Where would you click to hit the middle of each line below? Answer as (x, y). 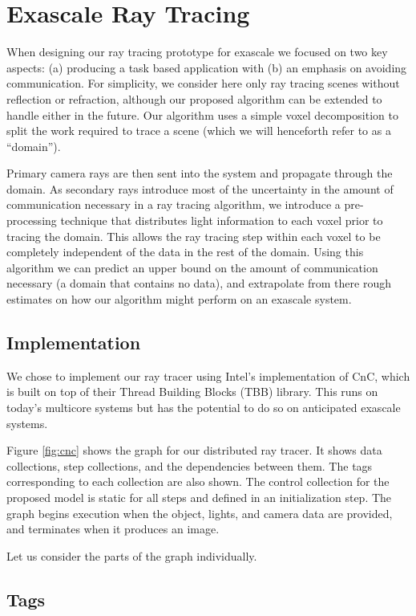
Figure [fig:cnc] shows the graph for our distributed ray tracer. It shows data (194, 450)
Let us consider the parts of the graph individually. (132, 555)
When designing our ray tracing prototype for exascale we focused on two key (197, 52)
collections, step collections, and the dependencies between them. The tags (190, 465)
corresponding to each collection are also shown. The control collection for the (198, 481)
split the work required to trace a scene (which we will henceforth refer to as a (199, 131)
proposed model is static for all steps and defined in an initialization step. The (199, 497)
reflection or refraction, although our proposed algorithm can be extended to (194, 98)
